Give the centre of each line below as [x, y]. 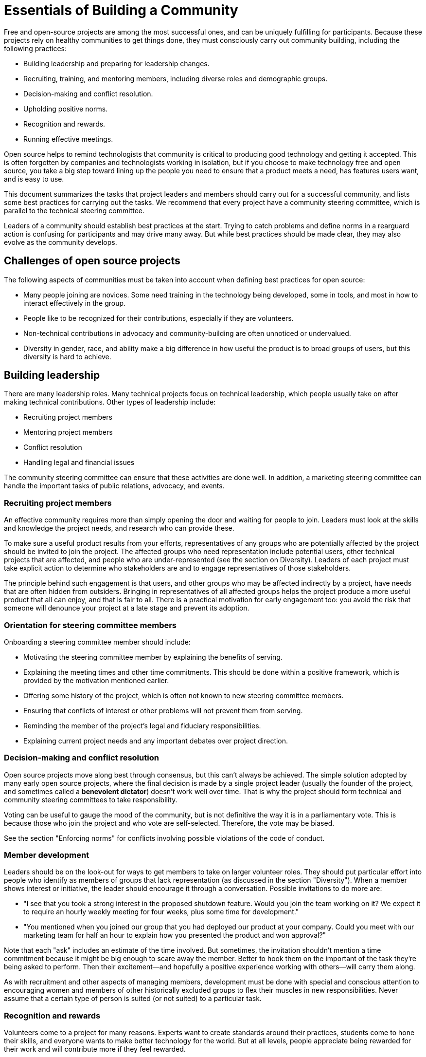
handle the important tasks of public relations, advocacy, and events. [114, 486]
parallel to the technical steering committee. [74, 210]
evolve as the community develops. [61, 242]
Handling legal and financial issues [79, 463]
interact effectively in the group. [75, 303]
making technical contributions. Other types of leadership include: [110, 402]
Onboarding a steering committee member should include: [97, 642]
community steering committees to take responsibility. [91, 799]
